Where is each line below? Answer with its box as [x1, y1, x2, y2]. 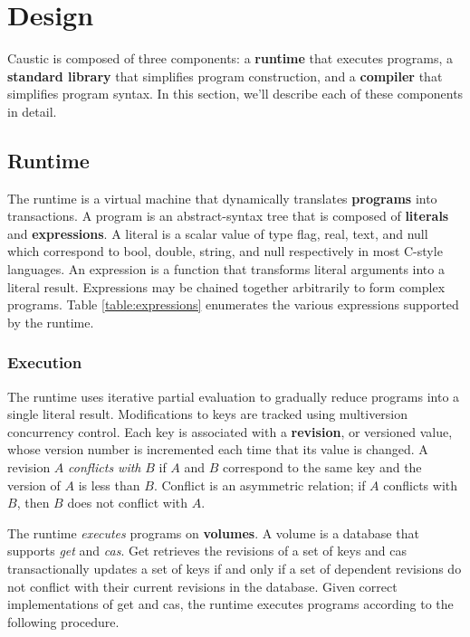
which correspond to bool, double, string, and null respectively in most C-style [7, 242, 443, 261]
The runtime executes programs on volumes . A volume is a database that [7, 523, 419, 542]
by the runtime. [7, 312, 94, 331]
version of [7, 475, 61, 494]
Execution [7, 351, 82, 374]
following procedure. [7, 612, 120, 631]
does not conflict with [67, 493, 188, 512]
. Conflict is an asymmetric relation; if [153, 475, 366, 494]
